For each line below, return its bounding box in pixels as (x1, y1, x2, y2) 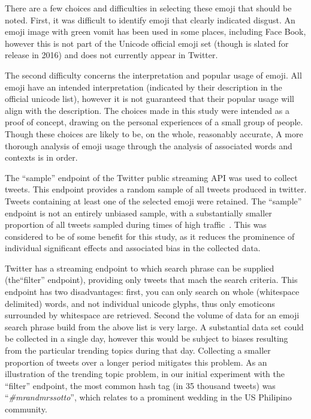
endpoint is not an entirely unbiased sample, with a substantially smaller (5, 206, 272, 219)
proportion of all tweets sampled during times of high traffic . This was (5, 218, 267, 231)
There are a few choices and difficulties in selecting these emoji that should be (5, 2, 292, 14)
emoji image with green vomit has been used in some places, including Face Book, (5, 25, 306, 38)
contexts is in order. (5, 151, 78, 164)
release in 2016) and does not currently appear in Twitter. (5, 49, 218, 61)
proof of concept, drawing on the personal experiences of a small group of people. (5, 116, 303, 128)
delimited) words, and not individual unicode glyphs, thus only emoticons (5, 297, 275, 309)
